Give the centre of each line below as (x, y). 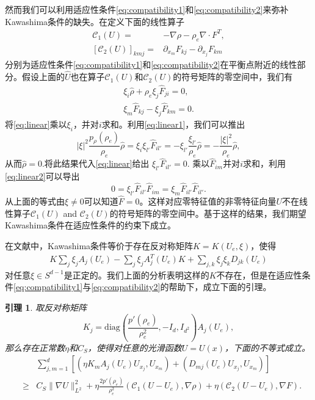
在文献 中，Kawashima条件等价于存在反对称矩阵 (99, 245)
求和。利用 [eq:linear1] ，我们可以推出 (173, 124)
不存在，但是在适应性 (259, 275)
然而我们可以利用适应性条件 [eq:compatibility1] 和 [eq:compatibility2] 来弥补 (147, 9)
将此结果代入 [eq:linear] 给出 (97, 163)
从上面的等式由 (35, 201)
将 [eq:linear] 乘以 (36, 124)
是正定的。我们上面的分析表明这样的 (136, 275)
